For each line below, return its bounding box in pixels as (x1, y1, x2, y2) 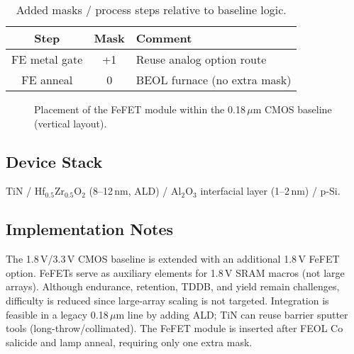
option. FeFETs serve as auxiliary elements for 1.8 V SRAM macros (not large (6, 265, 345, 280)
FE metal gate (11, 51, 83, 67)
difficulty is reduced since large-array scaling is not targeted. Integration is (6, 292, 329, 307)
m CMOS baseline (253, 102, 332, 116)
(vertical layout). (34, 115, 107, 130)
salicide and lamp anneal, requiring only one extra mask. (6, 334, 253, 349)
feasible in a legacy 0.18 (6, 307, 109, 321)
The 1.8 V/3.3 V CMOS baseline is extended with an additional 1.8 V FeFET (6, 251, 340, 266)
